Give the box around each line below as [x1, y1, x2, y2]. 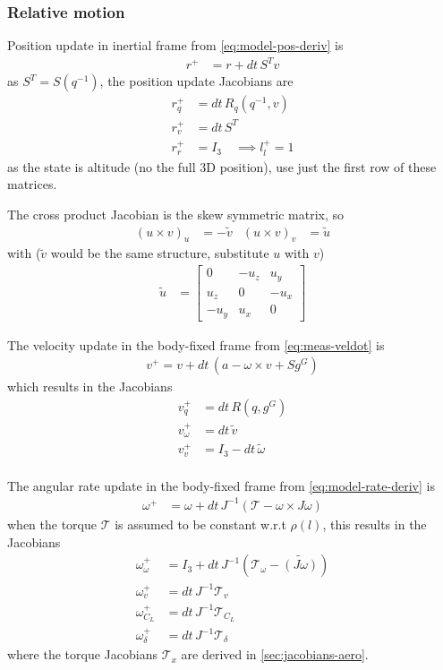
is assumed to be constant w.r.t [115, 514, 286, 533]
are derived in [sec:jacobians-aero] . [181, 645, 369, 664]
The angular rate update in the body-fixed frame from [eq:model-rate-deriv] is [7, 476, 435, 494]
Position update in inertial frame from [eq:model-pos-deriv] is [7, 36, 344, 55]
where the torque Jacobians [7, 645, 158, 664]
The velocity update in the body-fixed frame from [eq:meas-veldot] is [7, 335, 385, 354]
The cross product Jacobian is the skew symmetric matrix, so [7, 204, 345, 223]
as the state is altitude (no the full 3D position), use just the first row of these [7, 157, 437, 176]
